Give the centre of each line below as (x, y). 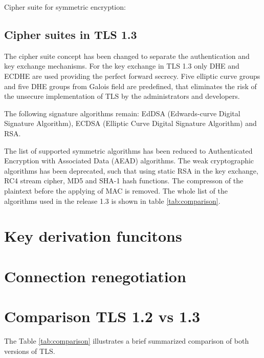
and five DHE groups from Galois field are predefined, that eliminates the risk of (130, 86)
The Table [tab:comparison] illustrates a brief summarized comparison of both (127, 340)
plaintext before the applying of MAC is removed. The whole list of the (116, 190)
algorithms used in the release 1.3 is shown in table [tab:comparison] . (112, 201)
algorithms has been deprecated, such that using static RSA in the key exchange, (131, 170)
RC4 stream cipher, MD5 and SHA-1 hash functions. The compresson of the (124, 181)
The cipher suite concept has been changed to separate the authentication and (127, 56)
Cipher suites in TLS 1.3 (71, 34)
